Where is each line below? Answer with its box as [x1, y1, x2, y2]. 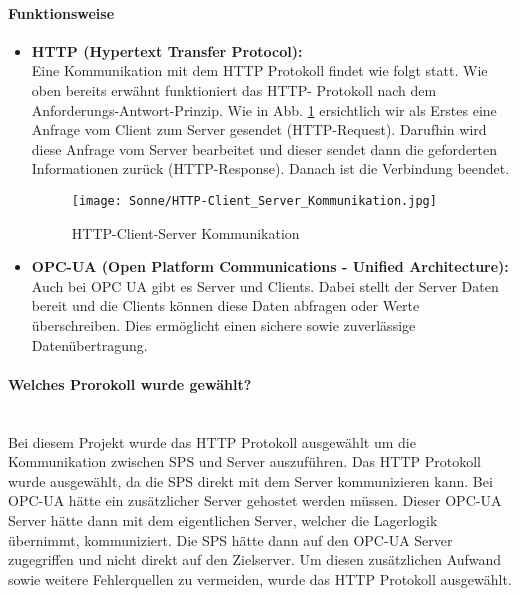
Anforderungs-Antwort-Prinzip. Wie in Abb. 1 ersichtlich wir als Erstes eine [31, 99, 497, 120]
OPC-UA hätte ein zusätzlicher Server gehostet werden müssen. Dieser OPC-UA [8, 490, 502, 511]
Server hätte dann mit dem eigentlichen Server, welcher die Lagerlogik [8, 509, 438, 530]
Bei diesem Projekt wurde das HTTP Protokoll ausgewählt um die [8, 431, 416, 452]
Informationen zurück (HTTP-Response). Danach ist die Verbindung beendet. [31, 158, 510, 179]
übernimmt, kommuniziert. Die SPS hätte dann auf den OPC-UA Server [8, 529, 453, 550]
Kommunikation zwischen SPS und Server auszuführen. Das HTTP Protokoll [8, 451, 481, 472]
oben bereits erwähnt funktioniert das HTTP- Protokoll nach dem [31, 79, 437, 100]
